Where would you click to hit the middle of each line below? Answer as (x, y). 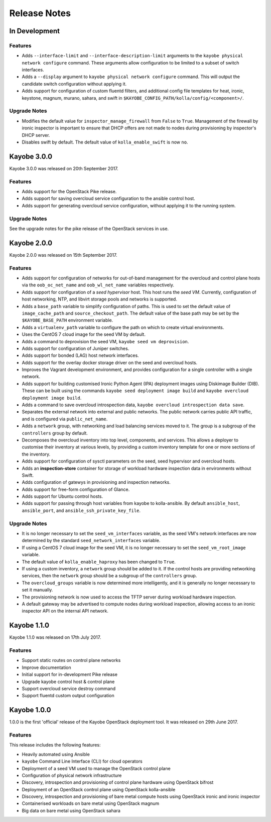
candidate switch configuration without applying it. (74, 84)
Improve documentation (46, 667)
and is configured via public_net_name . (65, 419)
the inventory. (36, 454)
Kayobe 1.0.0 (30, 710)
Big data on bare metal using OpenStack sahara (71, 810)
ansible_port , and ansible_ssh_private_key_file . (81, 510)
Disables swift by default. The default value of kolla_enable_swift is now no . (105, 142)
